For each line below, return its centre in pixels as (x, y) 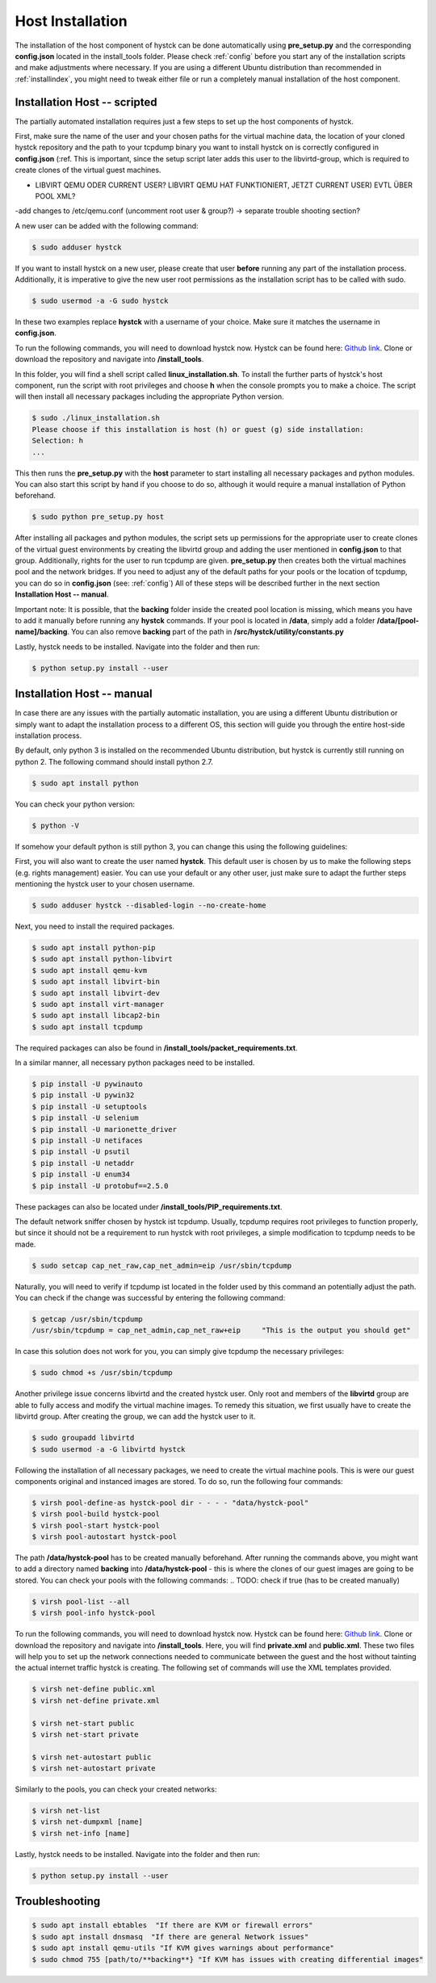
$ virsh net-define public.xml (94, 1689)
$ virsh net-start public (83, 1723)
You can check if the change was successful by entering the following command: (150, 1298)
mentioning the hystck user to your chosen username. (105, 883)
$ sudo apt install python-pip (94, 947)
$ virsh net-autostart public (92, 1757)
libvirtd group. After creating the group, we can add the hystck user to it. (135, 1416)
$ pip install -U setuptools (90, 1107)
